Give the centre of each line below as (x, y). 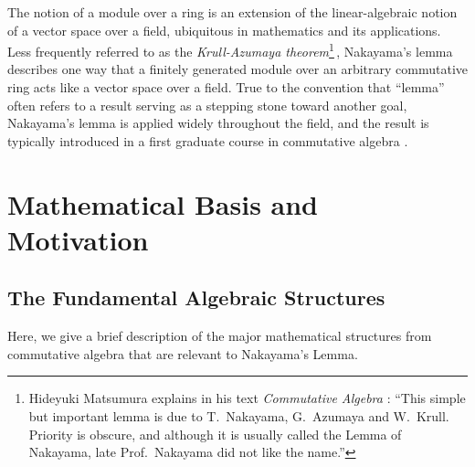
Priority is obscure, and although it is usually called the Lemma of (215, 434)
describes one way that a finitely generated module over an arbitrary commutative (237, 69)
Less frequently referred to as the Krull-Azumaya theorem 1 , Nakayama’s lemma (230, 50)
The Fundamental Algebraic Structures (196, 297)
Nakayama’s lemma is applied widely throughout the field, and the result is (218, 123)
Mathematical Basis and (163, 203)
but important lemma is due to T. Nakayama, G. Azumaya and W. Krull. (239, 415)
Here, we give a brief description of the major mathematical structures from (220, 336)
